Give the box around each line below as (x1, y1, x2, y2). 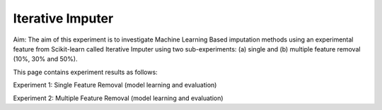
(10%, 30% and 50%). (13, 55, 78, 63)
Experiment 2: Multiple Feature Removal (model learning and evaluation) (13, 94, 224, 102)
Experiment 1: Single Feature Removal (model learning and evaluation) (13, 81, 217, 90)
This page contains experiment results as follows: (13, 68, 158, 76)
